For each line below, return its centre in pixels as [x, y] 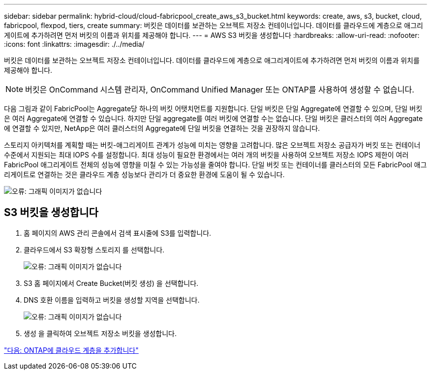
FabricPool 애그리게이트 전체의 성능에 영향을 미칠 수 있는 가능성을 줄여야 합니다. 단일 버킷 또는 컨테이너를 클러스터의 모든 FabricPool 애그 [215, 165]
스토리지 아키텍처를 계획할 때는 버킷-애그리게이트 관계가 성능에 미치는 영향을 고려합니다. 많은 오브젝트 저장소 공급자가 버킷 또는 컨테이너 [212, 145]
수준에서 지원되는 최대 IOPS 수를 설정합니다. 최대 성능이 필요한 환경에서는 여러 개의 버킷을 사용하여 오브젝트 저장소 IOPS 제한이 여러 [206, 155]
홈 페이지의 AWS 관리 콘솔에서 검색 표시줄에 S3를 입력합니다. [118, 233]
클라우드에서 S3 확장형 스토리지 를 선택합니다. [94, 249]
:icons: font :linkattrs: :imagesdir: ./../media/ [74, 44]
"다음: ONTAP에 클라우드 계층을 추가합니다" [71, 350]
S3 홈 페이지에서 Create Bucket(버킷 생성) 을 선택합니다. [111, 283]
